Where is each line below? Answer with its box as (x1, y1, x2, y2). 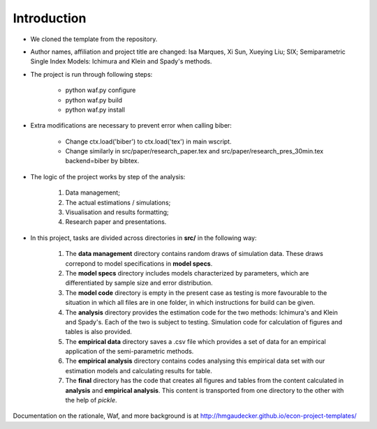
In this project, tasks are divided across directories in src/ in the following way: (30, 234, 258, 242)
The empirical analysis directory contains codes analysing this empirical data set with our (65, 356, 325, 366)
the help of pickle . (65, 396, 117, 405)
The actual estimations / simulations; (65, 198, 171, 206)
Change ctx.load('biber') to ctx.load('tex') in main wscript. (65, 137, 232, 146)
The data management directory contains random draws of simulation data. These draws (65, 250, 324, 258)
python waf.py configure (65, 86, 136, 94)
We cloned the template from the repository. (30, 35, 158, 43)
